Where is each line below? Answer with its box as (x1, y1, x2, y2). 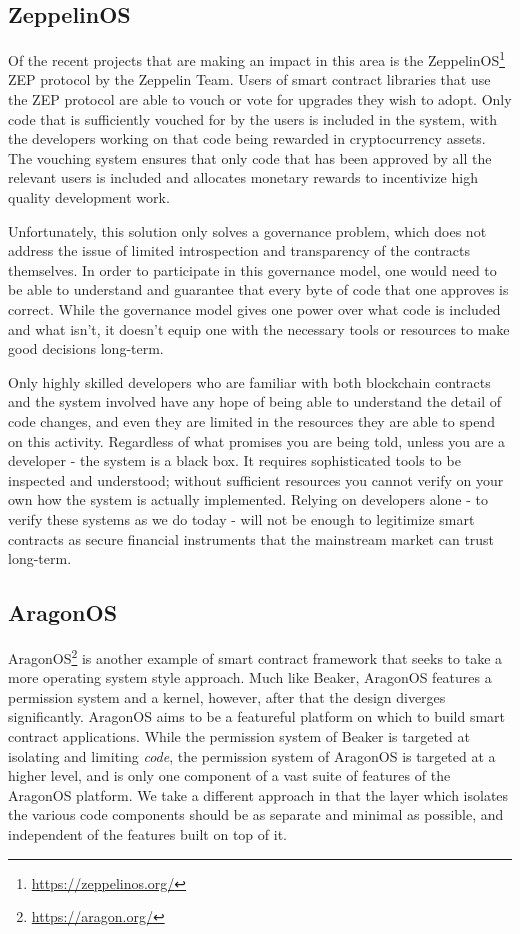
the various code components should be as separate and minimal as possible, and (8, 804, 504, 825)
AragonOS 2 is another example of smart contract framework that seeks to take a (8, 644, 503, 668)
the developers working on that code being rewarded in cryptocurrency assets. (8, 128, 486, 149)
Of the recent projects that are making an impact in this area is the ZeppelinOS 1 (8, 47, 506, 70)
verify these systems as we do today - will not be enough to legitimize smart (8, 508, 475, 529)
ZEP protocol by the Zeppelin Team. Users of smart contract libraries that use (8, 69, 491, 90)
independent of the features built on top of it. (8, 823, 287, 844)
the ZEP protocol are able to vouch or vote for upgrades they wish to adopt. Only (8, 89, 512, 110)
